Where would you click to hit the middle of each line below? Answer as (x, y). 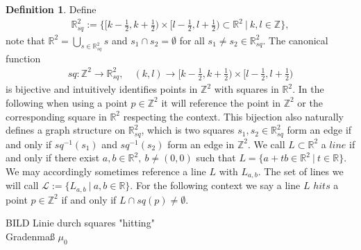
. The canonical (295, 40)
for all (192, 40)
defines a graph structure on (66, 130)
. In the (308, 89)
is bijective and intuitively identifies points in (102, 89)
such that (216, 158)
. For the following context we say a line (215, 185)
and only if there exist (53, 158)
